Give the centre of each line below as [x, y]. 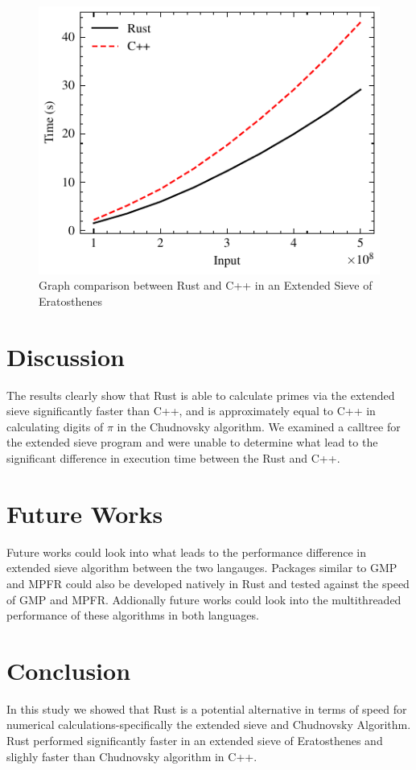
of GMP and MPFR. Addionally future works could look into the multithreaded [204, 599]
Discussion [66, 356]
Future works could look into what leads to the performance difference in [186, 552]
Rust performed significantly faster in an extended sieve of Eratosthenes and [195, 741]
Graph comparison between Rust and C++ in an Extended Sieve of [206, 285]
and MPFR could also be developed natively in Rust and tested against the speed [208, 583]
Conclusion [69, 670]
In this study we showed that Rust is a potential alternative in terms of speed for [207, 708]
